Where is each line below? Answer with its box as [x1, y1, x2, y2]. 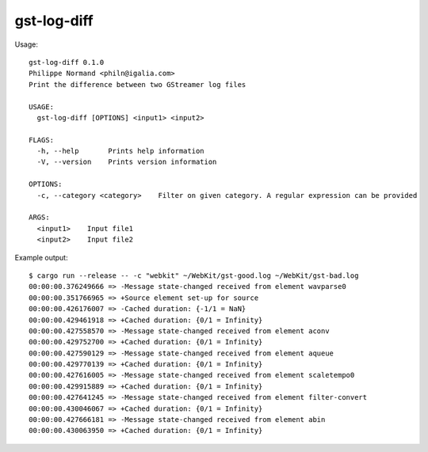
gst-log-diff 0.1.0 [29, 58, 105, 66]
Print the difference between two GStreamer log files [29, 80, 246, 89]
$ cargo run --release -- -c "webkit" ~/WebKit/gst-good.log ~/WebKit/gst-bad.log [29, 271, 359, 280]
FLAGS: [29, 135, 55, 144]
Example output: [14, 253, 68, 262]
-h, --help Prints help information [36, 146, 205, 156]
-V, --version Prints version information [36, 158, 217, 166]
